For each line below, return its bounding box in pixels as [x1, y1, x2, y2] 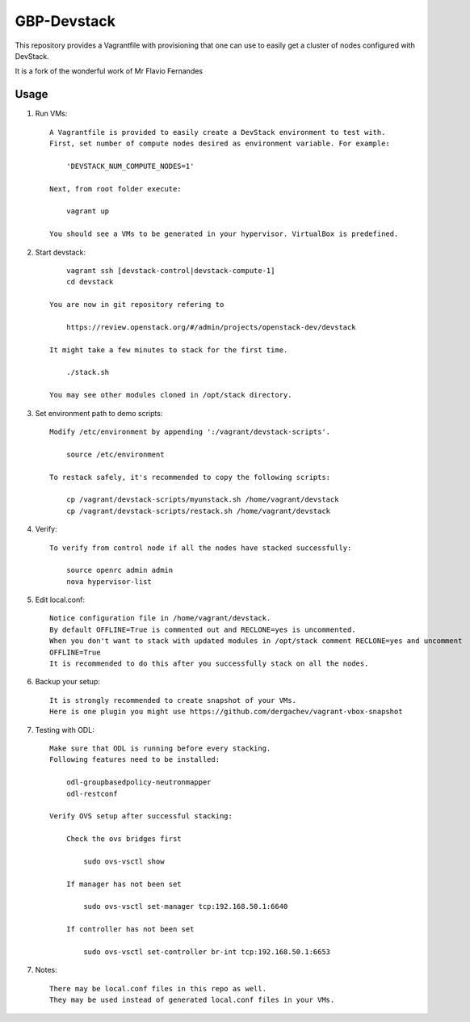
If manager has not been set [65, 879, 182, 889]
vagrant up [65, 207, 110, 216]
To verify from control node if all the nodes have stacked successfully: [49, 543, 352, 553]
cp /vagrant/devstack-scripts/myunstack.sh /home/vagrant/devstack [65, 495, 339, 504]
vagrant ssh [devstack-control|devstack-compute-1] [65, 266, 275, 275]
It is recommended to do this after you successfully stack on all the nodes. [49, 659, 369, 668]
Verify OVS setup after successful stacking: [49, 812, 233, 821]
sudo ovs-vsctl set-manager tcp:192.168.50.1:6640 [83, 902, 288, 911]
